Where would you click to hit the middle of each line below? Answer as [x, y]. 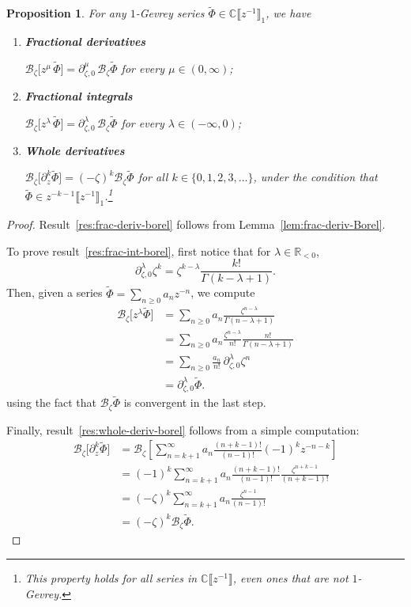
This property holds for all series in [111, 577]
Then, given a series [55, 292]
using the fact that [52, 402]
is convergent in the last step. [195, 402]
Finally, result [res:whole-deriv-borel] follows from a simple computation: [183, 429]
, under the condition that [315, 177]
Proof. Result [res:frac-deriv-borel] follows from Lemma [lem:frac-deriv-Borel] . [196, 224]
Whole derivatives [75, 150]
